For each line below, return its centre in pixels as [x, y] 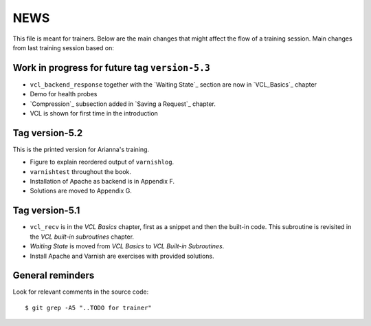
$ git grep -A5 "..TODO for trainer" [89, 307]
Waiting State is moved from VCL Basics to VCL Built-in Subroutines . [127, 246]
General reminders [54, 275]
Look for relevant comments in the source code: [81, 292]
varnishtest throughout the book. [81, 171]
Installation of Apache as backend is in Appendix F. [102, 182]
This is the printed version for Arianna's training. [81, 149]
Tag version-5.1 [46, 211]
